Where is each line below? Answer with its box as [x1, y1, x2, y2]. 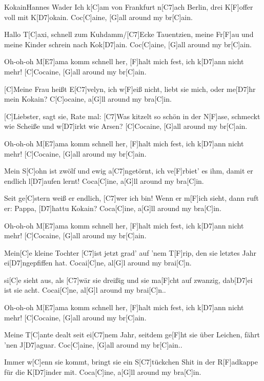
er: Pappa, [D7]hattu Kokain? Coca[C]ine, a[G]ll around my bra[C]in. [4, 202, 221, 213]
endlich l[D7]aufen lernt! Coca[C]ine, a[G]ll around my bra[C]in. [4, 175, 204, 186]
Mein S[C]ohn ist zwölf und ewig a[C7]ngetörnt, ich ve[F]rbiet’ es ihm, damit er [4, 165, 253, 176]
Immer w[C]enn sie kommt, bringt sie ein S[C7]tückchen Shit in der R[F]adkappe [4, 356, 258, 367]
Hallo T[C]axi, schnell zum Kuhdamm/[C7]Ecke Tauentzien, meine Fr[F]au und [4, 29, 254, 40]
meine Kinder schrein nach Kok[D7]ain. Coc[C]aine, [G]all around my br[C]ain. [4, 39, 252, 49]
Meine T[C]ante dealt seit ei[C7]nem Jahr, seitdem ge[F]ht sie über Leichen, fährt [4, 329, 260, 340]
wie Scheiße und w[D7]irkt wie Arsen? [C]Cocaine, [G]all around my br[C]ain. [4, 121, 248, 131]
